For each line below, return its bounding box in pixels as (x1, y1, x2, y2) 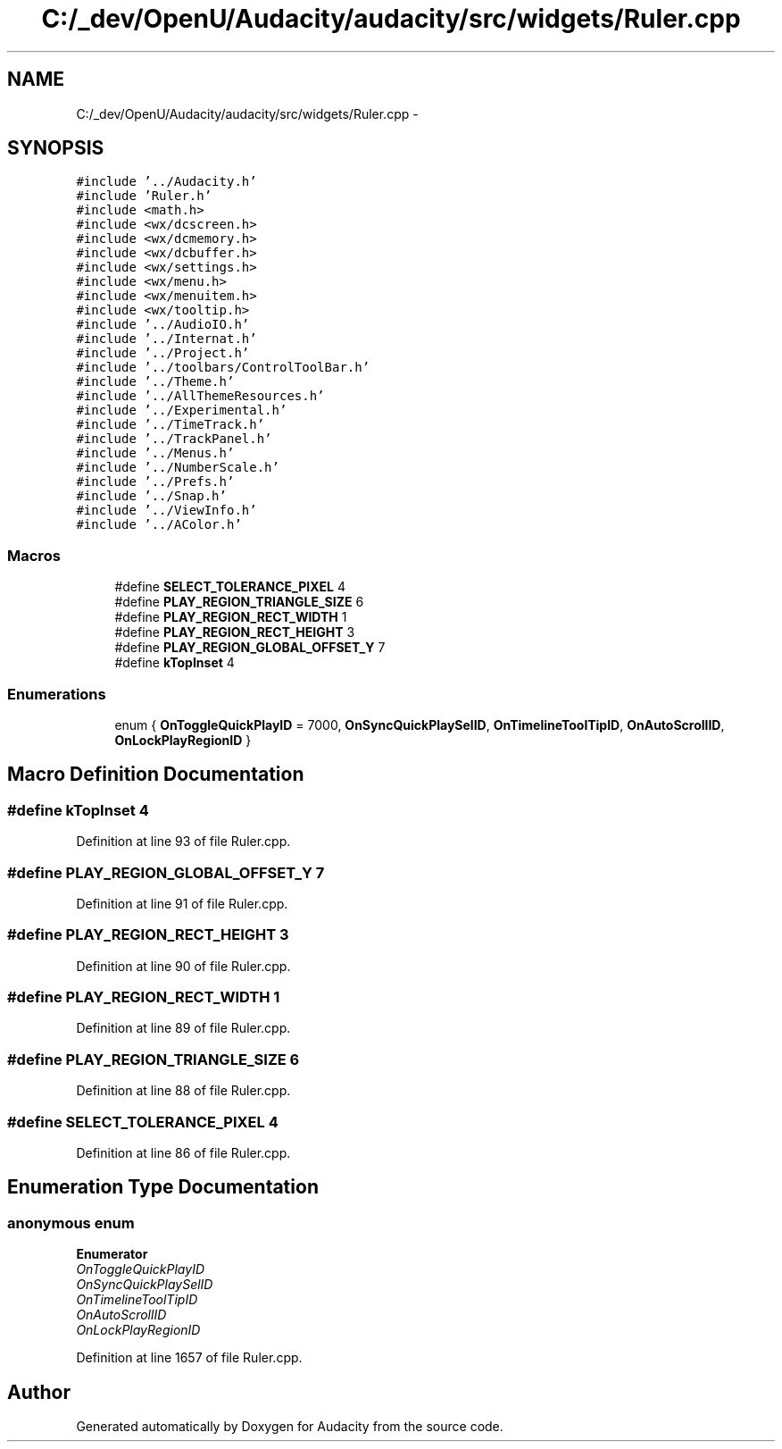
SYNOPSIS (7, 137, 104, 160)
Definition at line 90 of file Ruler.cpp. (76, 958, 291, 974)
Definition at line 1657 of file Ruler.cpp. (76, 1350, 303, 1366)
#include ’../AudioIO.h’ (76, 317, 250, 332)
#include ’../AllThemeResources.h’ (76, 389, 325, 404)
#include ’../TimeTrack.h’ (76, 417, 265, 432)
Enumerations (7, 684, 106, 703)
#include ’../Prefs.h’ (76, 474, 235, 490)
